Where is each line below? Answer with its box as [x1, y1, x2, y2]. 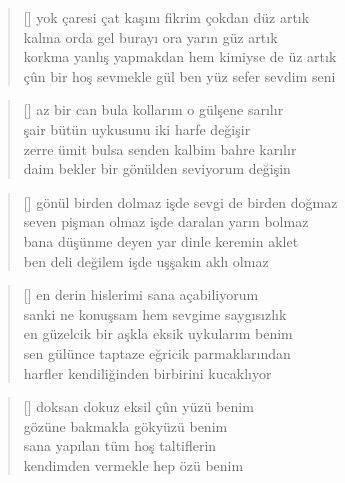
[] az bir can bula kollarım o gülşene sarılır [23, 99, 284, 120]
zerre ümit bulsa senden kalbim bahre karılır [23, 138, 297, 159]
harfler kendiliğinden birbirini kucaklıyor [23, 362, 272, 383]
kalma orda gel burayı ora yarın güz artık [23, 26, 278, 47]
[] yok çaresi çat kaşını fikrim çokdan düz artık [23, 7, 310, 27]
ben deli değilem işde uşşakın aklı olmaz [23, 250, 269, 271]
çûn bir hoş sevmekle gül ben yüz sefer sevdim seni [23, 65, 336, 86]
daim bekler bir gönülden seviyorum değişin [23, 158, 291, 179]
